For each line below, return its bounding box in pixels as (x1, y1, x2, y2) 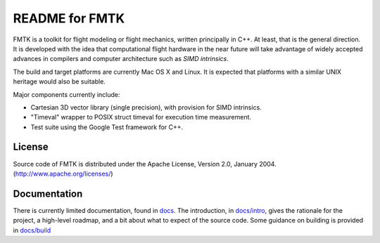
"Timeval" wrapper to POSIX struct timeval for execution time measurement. (30, 113, 252, 121)
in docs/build (13, 225, 51, 235)
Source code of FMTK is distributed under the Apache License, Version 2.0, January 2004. (13, 159, 277, 168)
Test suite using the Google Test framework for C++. (30, 123, 184, 131)
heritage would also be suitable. (13, 77, 106, 86)
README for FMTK (13, 11, 125, 26)
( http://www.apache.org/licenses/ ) (13, 169, 113, 178)
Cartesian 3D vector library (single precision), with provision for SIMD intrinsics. (30, 103, 262, 112)
